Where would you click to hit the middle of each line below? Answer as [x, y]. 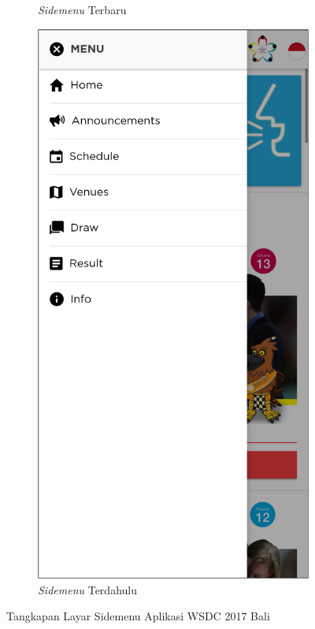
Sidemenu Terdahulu [87, 589]
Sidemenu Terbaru [82, 9]
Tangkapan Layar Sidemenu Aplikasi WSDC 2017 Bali [138, 616]
